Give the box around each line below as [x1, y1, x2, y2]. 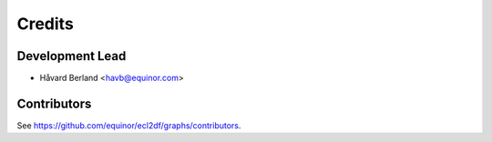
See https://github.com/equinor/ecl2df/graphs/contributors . [16, 119, 241, 131]
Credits [16, 14, 75, 34]
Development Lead [16, 48, 127, 64]
